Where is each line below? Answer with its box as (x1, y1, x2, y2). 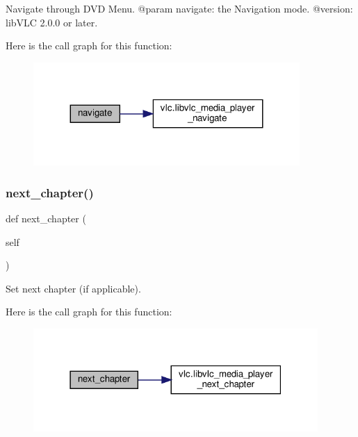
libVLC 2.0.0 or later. (6, 15, 98, 29)
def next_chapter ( (6, 211, 86, 226)
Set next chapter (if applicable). (6, 281, 141, 295)
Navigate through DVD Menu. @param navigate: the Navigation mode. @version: (6, 1, 353, 15)
